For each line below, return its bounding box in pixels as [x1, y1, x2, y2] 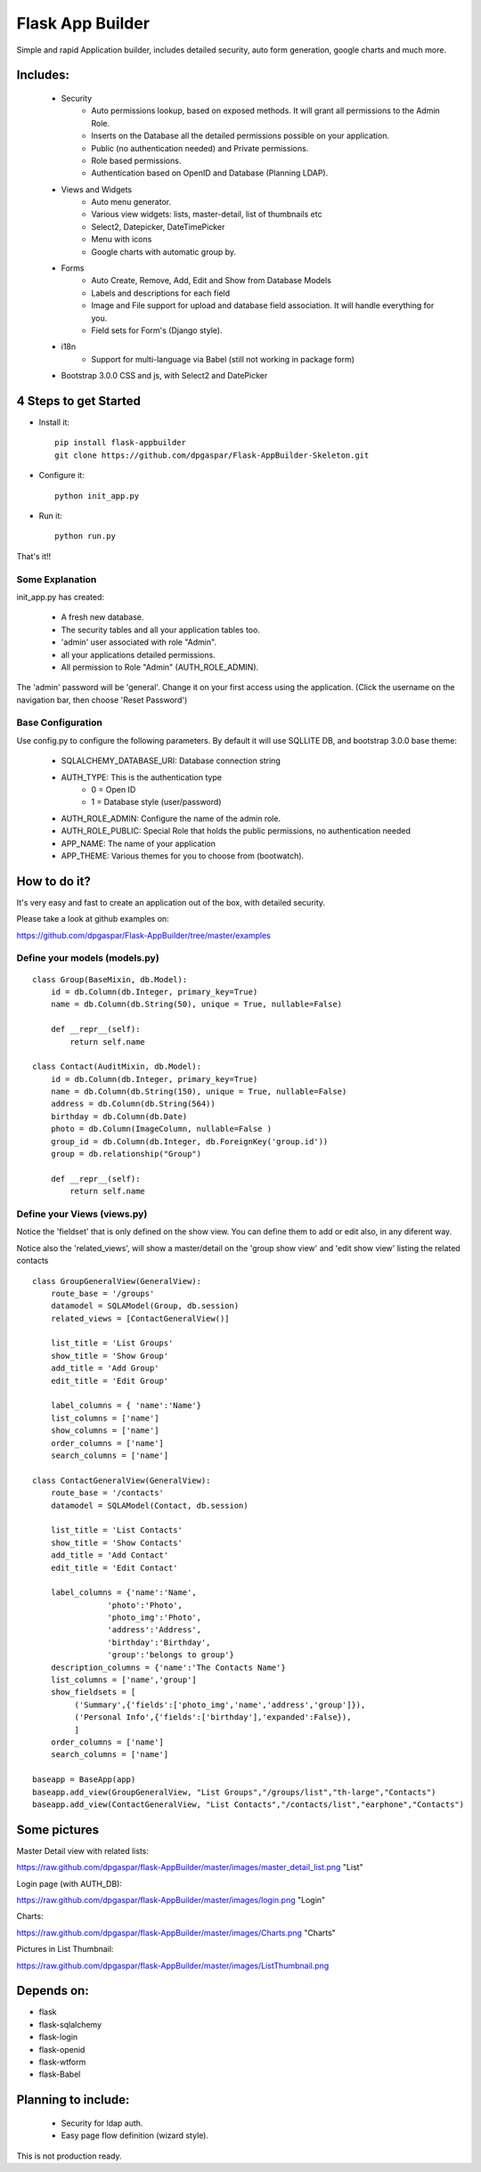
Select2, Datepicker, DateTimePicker [91, 221, 225, 232]
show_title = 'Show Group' [50, 1350, 169, 1361]
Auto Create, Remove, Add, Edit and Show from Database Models [91, 275, 331, 286]
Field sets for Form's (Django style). [91, 325, 223, 336]
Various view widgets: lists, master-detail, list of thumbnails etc [91, 209, 322, 220]
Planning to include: [16, 2093, 130, 2108]
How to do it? [16, 874, 91, 889]
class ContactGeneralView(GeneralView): [32, 1475, 211, 1485]
